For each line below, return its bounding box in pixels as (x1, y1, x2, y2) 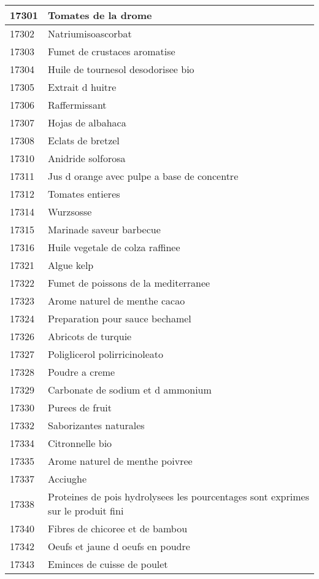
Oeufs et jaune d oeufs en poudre (48, 539, 190, 553)
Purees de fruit (48, 400, 112, 414)
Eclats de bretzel (48, 133, 120, 147)
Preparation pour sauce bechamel (48, 311, 191, 325)
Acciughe (48, 472, 87, 486)
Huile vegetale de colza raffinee (48, 240, 180, 254)
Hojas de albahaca (48, 115, 126, 130)
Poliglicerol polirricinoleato (48, 347, 163, 361)
